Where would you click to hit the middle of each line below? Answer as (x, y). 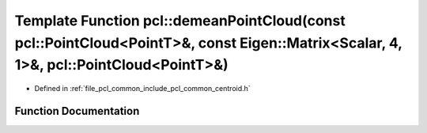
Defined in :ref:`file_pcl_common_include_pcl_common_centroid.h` (142, 89)
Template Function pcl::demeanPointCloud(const (180, 21)
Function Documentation (77, 111)
